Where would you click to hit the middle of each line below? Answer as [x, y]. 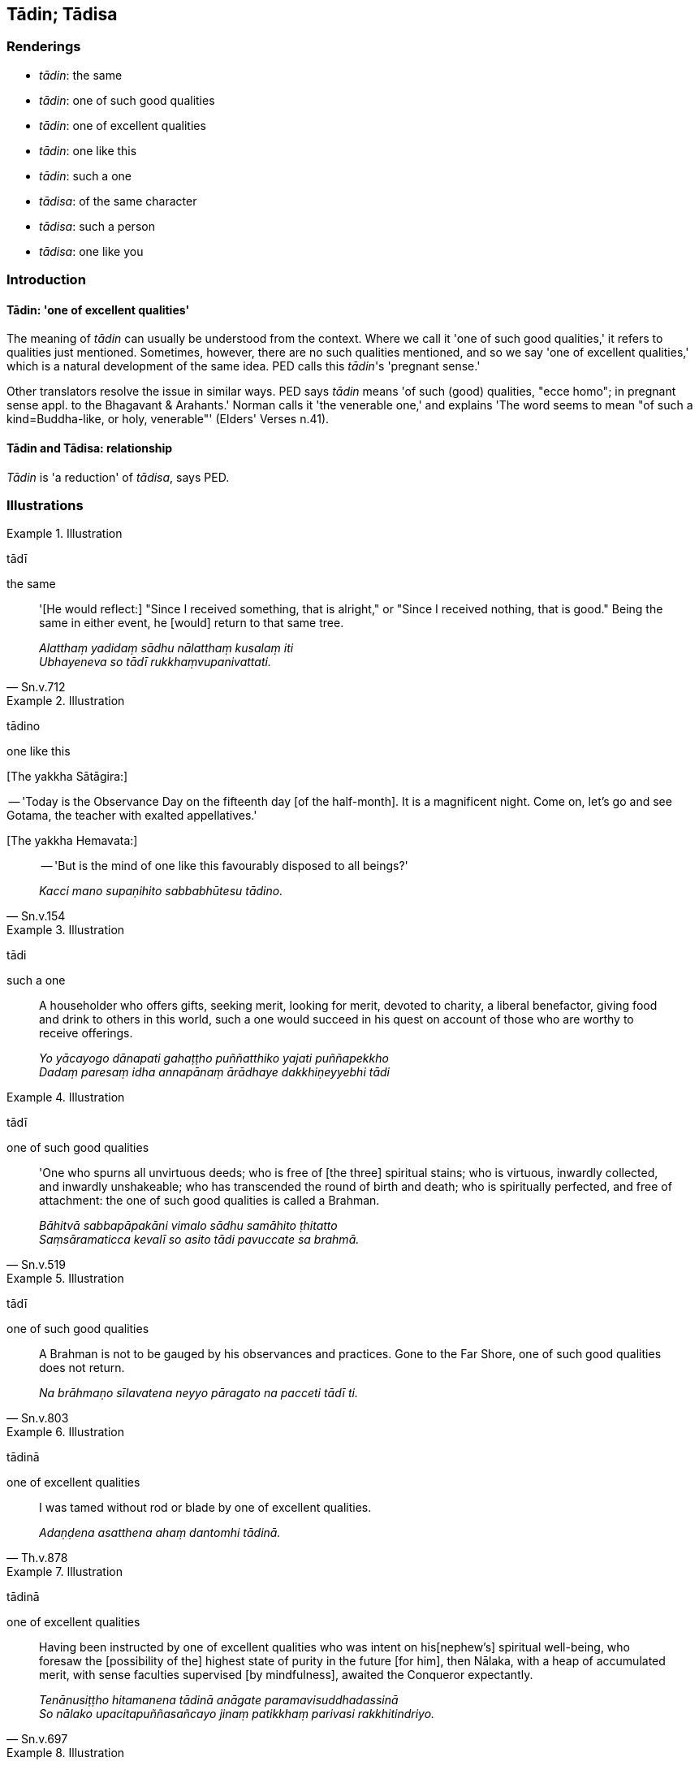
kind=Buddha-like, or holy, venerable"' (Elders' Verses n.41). [168, 419]
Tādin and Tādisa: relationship [90, 448]
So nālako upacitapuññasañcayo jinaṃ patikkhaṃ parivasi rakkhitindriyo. [237, 1714]
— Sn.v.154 [36, 916]
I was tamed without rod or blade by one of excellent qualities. [205, 1508]
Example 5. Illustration [65, 1279]
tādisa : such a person [97, 226]
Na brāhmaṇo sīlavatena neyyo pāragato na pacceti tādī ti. [198, 1393]
